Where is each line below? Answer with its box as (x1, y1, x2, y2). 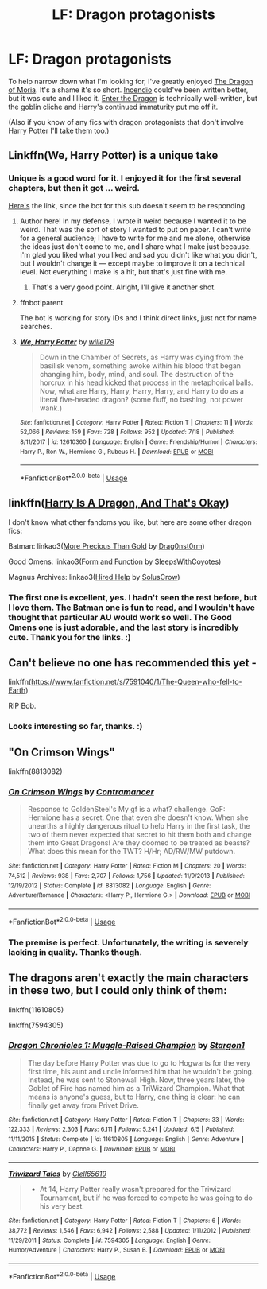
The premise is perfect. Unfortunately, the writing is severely (8, 937, 249, 948)
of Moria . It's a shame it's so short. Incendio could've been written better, (8, 85, 249, 95)
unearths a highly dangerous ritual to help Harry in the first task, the (27, 821, 250, 831)
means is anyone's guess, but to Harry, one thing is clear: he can (27, 1092, 241, 1101)
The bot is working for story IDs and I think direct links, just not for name (19, 313, 257, 323)
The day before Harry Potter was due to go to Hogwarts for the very (27, 1058, 251, 1067)
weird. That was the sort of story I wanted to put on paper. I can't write (19, 224, 252, 234)
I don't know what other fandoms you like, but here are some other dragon (8, 517, 252, 526)
